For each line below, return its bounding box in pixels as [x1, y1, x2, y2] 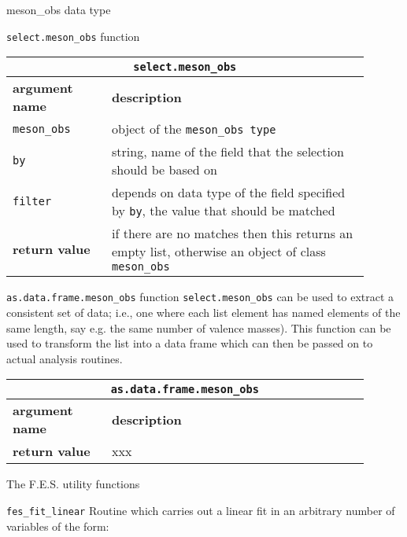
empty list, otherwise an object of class [111, 242, 326, 261]
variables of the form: [6, 517, 109, 534]
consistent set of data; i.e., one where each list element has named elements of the [6, 303, 401, 320]
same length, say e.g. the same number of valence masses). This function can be [6, 319, 391, 336]
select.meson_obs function [6, 28, 140, 44]
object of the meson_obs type [111, 120, 276, 138]
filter [13, 195, 52, 208]
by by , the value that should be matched [111, 201, 335, 220]
